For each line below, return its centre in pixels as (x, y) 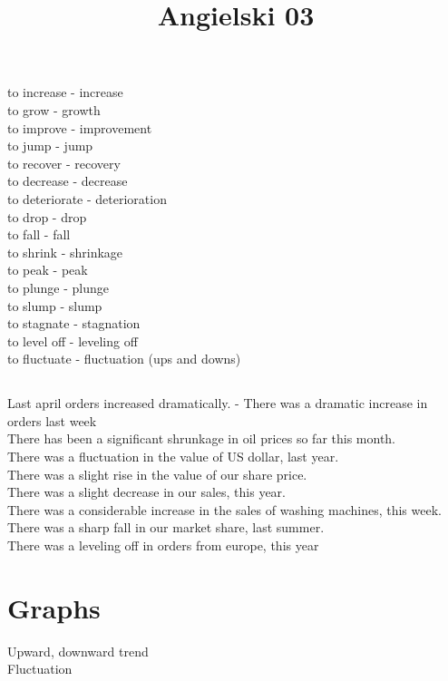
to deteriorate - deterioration (87, 198)
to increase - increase (65, 92)
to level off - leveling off (73, 340)
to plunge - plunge (58, 287)
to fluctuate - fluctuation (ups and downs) (124, 359)
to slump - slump (55, 305)
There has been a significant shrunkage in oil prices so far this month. (202, 438)
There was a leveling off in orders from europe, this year (163, 545)
